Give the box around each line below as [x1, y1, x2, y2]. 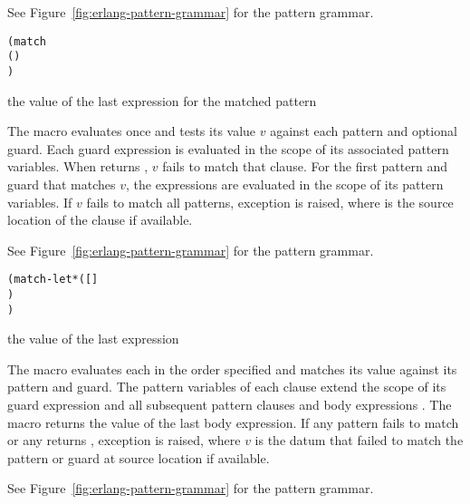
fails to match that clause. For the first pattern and [162, 157, 447, 176]
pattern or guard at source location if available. [7, 448, 270, 467]
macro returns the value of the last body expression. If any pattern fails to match [7, 412, 459, 431]
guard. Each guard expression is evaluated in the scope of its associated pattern [7, 139, 449, 158]
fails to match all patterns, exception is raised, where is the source [86, 192, 454, 211]
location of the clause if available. [7, 210, 193, 229]
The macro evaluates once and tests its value [7, 121, 256, 141]
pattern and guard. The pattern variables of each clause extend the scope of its [7, 377, 446, 396]
